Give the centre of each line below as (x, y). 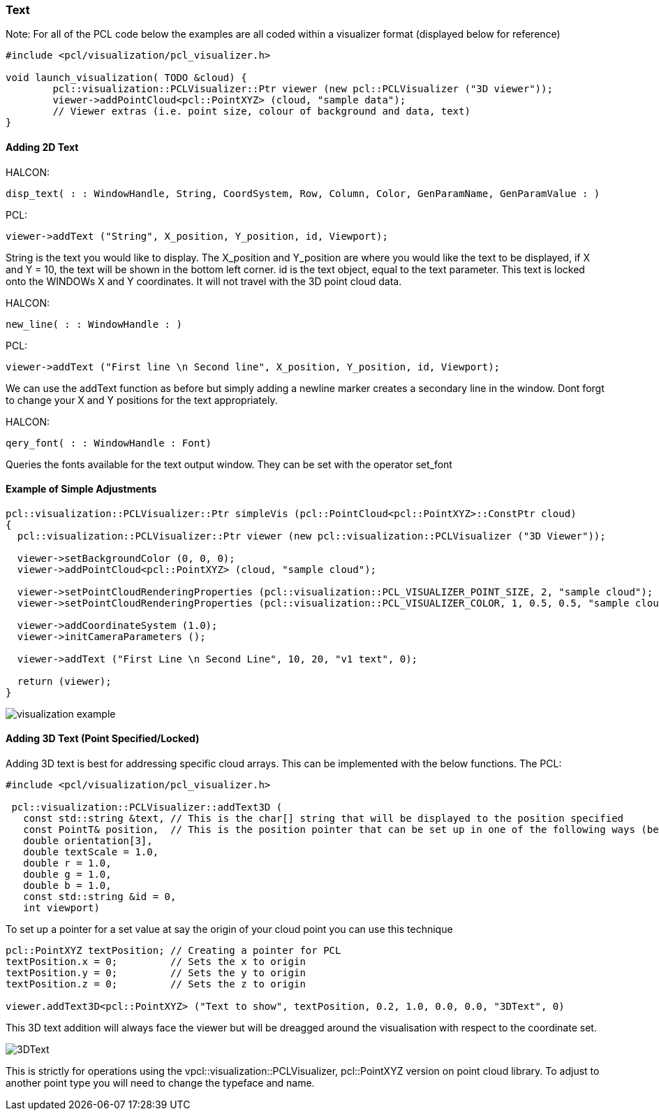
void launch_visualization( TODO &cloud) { (126, 78)
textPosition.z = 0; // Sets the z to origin (156, 984)
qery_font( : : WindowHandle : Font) (109, 443)
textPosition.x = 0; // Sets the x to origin (156, 962)
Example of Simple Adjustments (81, 489)
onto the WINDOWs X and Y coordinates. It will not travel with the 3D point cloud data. (204, 281)
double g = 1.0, (67, 875)
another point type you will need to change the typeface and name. (160, 1083)
